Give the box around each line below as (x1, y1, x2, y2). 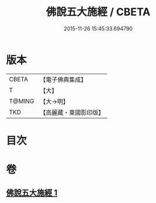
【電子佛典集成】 (40, 75, 87, 84)
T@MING (9, 97, 34, 105)
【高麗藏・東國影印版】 (40, 108, 105, 116)
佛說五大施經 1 (6, 188, 58, 198)
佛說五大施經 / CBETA (46, 5, 151, 19)
